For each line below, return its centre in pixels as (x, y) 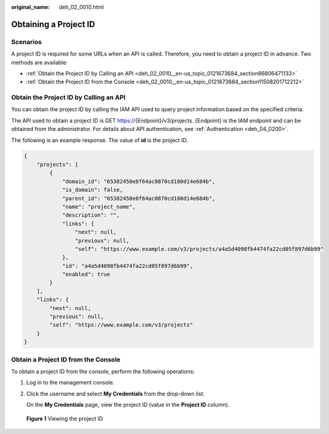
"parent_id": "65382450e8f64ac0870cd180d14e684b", (139, 198)
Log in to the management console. (70, 383)
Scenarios (27, 42)
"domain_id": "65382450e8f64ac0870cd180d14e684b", (139, 181)
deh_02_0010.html (81, 7)
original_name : (31, 7)
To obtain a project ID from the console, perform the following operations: (103, 371)
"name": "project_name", (99, 206)
